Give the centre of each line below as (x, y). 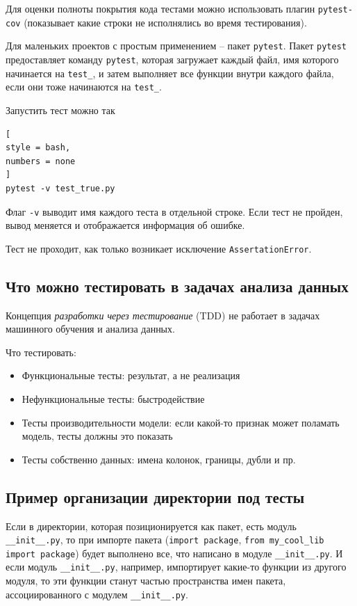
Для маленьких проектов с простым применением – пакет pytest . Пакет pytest (176, 46)
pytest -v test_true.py (60, 188)
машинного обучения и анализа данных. (90, 329)
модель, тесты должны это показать (97, 436)
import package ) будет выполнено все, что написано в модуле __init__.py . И (174, 553)
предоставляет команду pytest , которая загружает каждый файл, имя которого (172, 59)
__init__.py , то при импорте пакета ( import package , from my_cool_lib (165, 540)
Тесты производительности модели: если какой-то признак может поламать (181, 422)
